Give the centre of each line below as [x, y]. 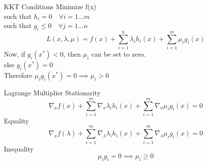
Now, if [15, 54]
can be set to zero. [119, 54]
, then [72, 54]
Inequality [19, 148]
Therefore [18, 75]
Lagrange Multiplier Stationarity [52, 93]
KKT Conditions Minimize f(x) [50, 6]
